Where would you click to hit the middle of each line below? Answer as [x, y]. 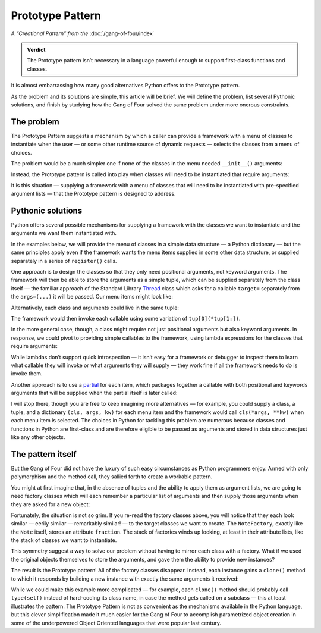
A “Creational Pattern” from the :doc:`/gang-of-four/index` [83, 33]
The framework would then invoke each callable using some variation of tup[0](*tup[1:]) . [126, 318]
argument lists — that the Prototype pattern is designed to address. [93, 194]
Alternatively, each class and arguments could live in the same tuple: [95, 308]
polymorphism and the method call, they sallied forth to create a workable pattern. [112, 477]
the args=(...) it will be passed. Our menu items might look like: [92, 297]
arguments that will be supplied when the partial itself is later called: [94, 393]
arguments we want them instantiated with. [64, 233]
